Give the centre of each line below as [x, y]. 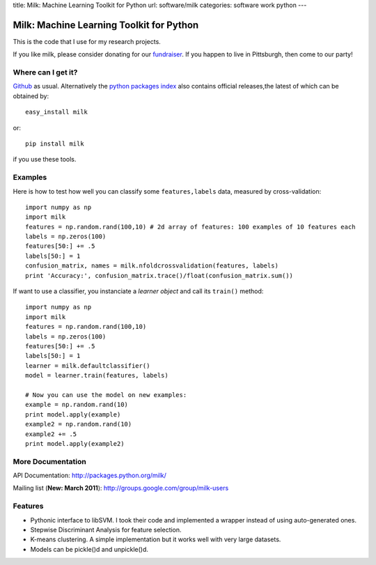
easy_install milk [57, 112]
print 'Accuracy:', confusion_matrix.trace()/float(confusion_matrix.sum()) [159, 276]
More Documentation [49, 461]
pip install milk [55, 144]
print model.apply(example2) [75, 443]
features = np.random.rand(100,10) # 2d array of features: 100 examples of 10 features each [190, 227]
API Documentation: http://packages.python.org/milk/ [90, 475]
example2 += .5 [51, 434]
